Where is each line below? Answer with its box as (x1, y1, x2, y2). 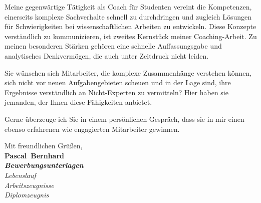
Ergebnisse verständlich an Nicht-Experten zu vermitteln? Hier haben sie (5, 87, 228, 97)
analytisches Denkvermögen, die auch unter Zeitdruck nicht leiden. (5, 50, 209, 61)
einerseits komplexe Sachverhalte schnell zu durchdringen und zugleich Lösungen (5, 11, 251, 22)
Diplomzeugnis (5, 189, 49, 200)
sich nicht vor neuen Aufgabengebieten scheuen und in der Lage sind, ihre (5, 77, 231, 88)
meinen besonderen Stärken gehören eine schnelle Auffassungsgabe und (5, 41, 222, 51)
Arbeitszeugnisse (5, 179, 54, 190)
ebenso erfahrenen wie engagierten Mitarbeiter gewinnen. (5, 123, 180, 134)
